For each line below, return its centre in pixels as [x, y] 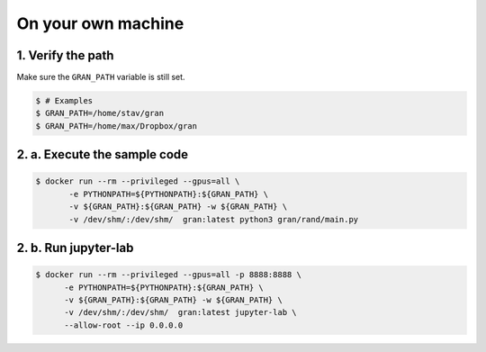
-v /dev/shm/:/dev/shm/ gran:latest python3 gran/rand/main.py [214, 219]
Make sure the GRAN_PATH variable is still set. [101, 77]
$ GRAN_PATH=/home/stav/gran [100, 113]
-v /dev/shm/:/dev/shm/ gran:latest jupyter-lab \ [180, 312]
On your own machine [100, 23]
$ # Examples [64, 101]
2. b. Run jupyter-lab [75, 248]
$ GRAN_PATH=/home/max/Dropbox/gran [117, 126]
